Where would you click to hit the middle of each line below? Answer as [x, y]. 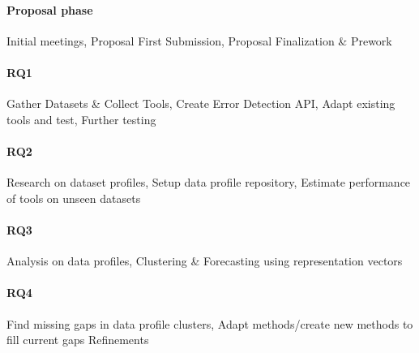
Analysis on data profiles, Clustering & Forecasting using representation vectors [205, 261]
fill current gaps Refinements [78, 340]
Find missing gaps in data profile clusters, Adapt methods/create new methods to [210, 323]
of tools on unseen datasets [74, 198]
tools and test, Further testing [81, 119]
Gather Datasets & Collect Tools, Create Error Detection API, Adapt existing [201, 103]
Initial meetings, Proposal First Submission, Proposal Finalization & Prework [199, 40]
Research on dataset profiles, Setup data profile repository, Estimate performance [209, 182]
